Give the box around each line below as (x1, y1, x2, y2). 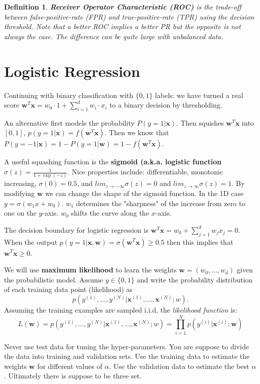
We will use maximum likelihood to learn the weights (4, 264, 177, 275)
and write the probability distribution (137, 274, 253, 284)
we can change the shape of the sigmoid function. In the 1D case (45, 187, 244, 198)
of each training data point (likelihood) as (4, 284, 133, 295)
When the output (4, 236, 58, 247)
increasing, (4, 178, 37, 188)
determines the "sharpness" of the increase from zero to (76, 198, 245, 208)
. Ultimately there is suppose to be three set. (4, 370, 142, 381)
